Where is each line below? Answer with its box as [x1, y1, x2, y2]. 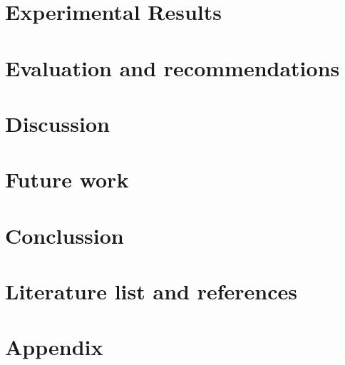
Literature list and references [5, 277, 297, 306]
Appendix [5, 332, 103, 361]
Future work [5, 165, 129, 194]
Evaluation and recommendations [5, 53, 340, 82]
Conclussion [5, 220, 124, 250]
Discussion [5, 108, 110, 138]
